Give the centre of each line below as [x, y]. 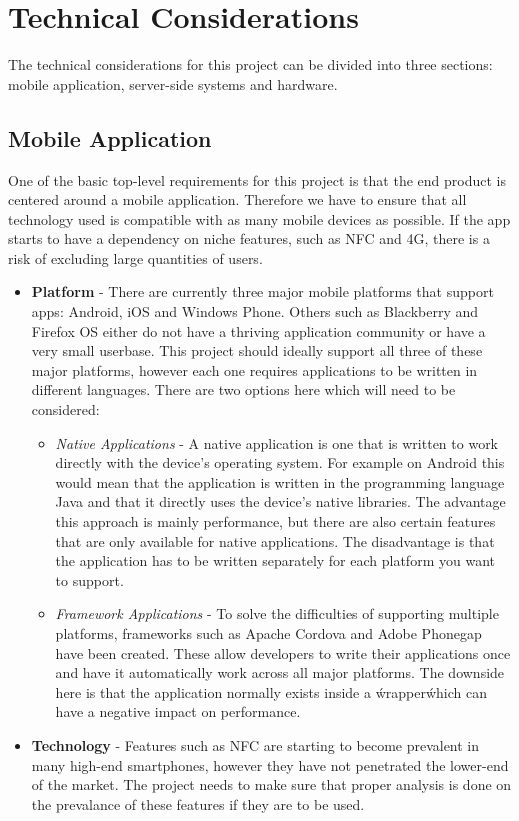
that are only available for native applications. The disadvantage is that [275, 540]
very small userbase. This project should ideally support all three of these [257, 350]
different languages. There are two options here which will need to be [243, 389]
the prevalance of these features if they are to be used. [198, 803]
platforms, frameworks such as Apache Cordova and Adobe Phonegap [268, 632]
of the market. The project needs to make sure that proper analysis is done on [271, 784]
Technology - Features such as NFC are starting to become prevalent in [255, 744]
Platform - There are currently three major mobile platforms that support [262, 291]
